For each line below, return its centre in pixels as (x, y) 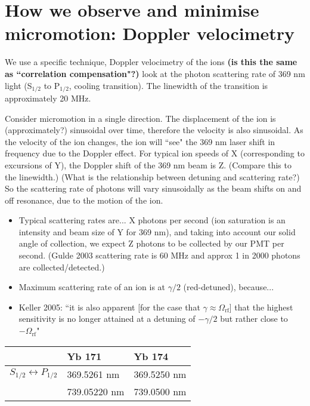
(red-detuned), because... (229, 287)
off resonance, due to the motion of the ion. (84, 200)
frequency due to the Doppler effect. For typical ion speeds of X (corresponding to (155, 153)
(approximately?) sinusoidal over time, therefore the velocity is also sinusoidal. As (154, 130)
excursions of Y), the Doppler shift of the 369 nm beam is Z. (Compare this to (148, 164)
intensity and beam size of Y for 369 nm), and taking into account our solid (157, 231)
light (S (18, 85)
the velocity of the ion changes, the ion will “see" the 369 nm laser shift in (140, 141)
